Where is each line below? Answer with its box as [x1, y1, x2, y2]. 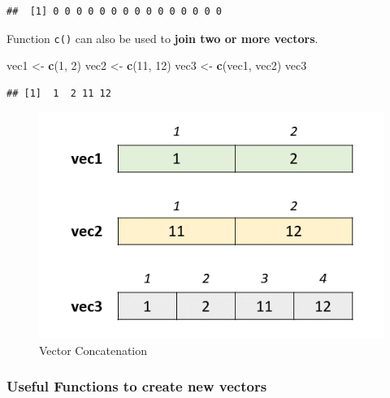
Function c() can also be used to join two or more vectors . [6, 29, 318, 46]
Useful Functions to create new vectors [6, 376, 267, 396]
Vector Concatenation [39, 341, 148, 358]
